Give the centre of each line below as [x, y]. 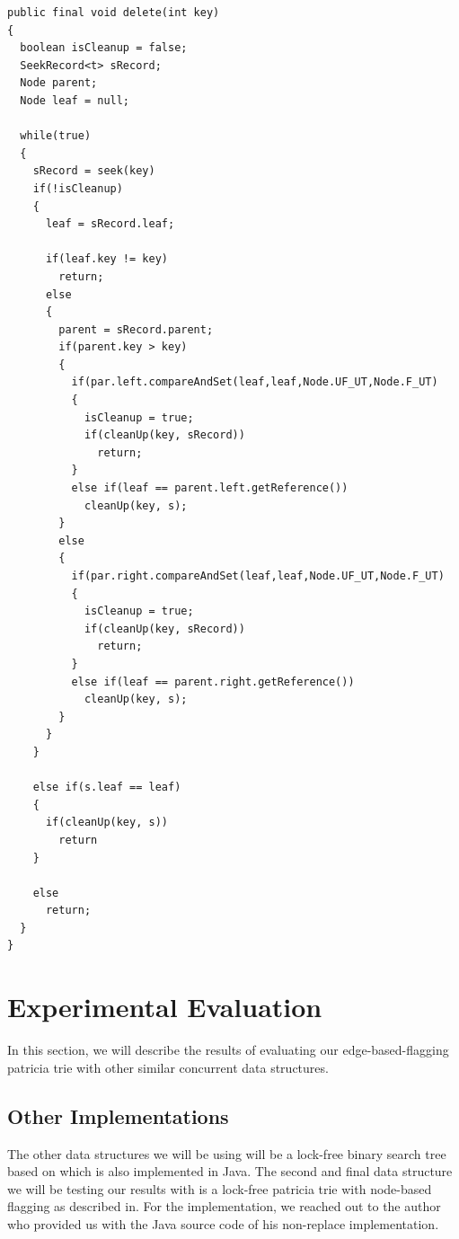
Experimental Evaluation [165, 1007]
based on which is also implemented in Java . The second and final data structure [230, 1171]
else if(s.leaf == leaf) [107, 788]
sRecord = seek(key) [94, 171]
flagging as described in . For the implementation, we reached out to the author [224, 1206]
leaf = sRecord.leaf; [110, 224]
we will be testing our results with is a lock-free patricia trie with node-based [220, 1188]
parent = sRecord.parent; [136, 329]
